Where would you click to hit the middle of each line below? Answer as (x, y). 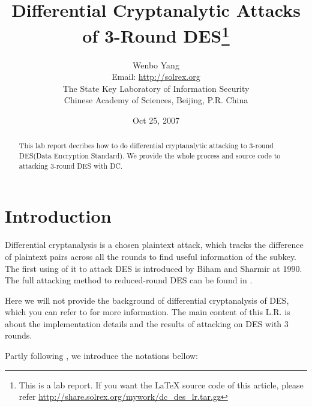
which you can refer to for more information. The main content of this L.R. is (148, 312)
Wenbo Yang (156, 65)
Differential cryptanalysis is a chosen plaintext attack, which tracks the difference (154, 245)
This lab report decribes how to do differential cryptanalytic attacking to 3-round (146, 146)
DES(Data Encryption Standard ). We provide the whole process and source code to (150, 156)
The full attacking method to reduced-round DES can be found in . (129, 280)
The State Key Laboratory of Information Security (156, 88)
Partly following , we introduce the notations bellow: (101, 356)
